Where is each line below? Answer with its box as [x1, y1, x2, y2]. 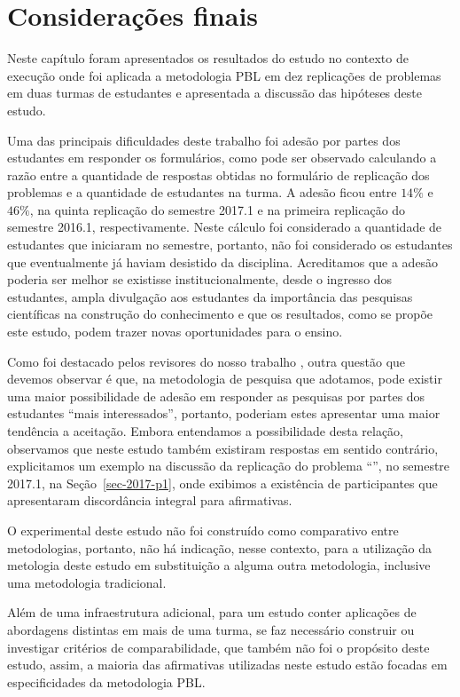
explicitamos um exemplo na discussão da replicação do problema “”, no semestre [7, 456, 450, 475]
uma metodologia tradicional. [7, 573, 167, 591]
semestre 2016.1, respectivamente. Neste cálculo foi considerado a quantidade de [7, 218, 442, 236]
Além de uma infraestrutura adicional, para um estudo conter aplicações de [7, 603, 417, 622]
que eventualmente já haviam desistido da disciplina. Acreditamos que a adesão [7, 252, 439, 271]
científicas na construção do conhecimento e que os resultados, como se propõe [7, 305, 433, 323]
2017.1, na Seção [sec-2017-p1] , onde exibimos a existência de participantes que [7, 473, 438, 492]
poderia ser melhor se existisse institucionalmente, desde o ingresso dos [7, 270, 393, 289]
